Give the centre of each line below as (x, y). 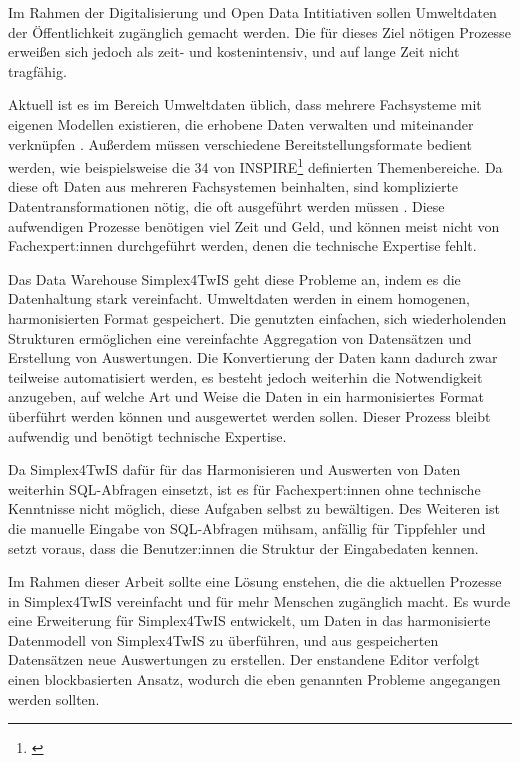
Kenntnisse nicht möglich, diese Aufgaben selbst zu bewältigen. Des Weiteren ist (254, 508)
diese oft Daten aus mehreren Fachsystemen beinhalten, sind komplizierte (233, 186)
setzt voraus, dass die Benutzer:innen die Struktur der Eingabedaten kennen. (243, 547)
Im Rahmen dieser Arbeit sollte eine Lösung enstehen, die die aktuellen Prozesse (255, 581)
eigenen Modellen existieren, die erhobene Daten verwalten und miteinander (241, 123)
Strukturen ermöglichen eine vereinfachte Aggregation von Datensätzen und (240, 337)
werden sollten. (54, 698)
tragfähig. (37, 70)
